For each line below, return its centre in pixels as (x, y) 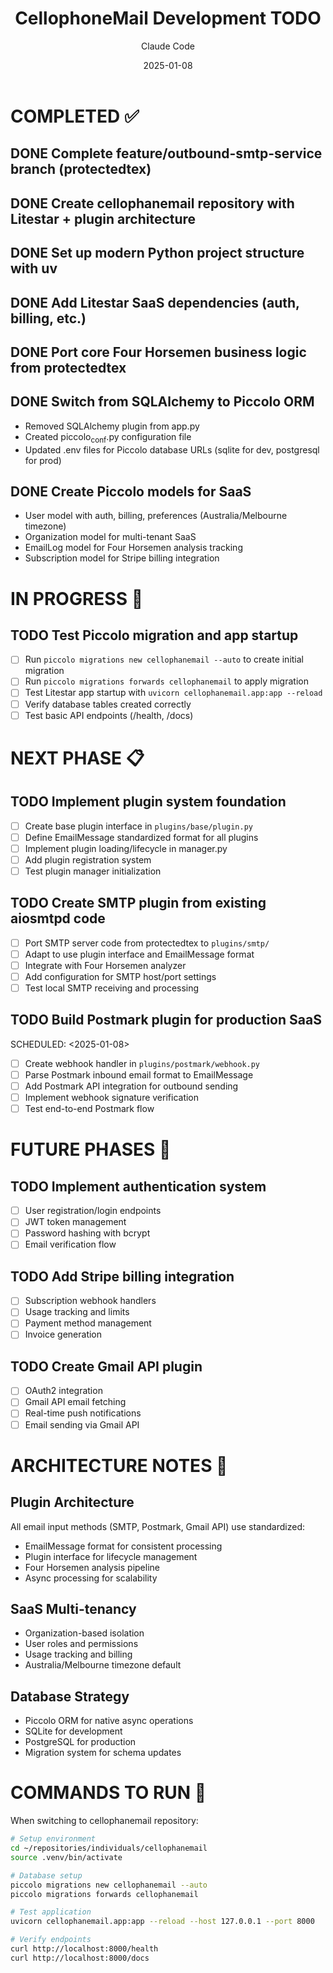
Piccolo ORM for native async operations (109, 1721)
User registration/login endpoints (93, 1211)
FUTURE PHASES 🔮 (91, 1149)
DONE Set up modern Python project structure (157, 253)
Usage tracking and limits (77, 1312)
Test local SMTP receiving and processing (112, 988)
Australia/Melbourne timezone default (103, 1665)
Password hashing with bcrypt (87, 1233)
